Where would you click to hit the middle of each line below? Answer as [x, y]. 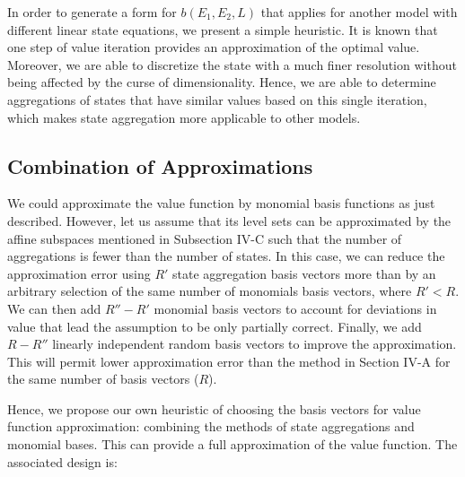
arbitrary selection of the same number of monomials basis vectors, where [210, 291]
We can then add [54, 308]
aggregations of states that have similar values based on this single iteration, [217, 99]
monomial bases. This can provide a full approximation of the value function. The [232, 444]
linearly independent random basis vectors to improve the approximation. [254, 344]
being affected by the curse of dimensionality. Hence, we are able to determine [222, 82]
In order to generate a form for [92, 12]
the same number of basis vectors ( [103, 379]
